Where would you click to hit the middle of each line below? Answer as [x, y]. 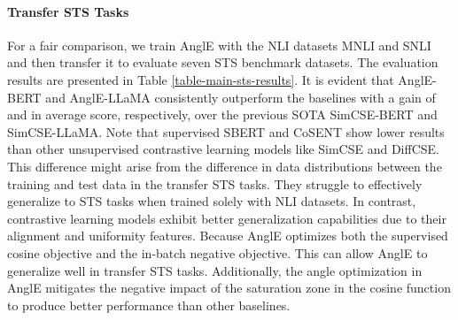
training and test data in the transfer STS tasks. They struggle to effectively [215, 183]
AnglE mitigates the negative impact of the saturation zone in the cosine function [229, 288]
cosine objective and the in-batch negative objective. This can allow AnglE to [217, 252]
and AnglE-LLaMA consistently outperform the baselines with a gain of [241, 97]
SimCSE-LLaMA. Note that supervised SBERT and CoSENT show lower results [226, 131]
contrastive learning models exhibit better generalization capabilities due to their [227, 218]
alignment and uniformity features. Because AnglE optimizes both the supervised [228, 236]
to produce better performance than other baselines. [149, 305]
